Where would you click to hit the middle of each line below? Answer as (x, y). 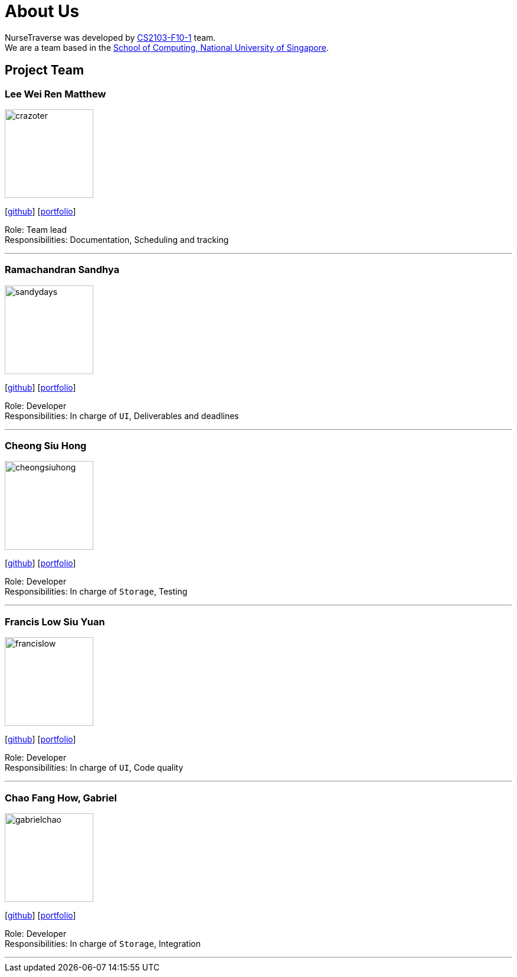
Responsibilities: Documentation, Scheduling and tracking (117, 239)
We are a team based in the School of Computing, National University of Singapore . (167, 47)
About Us (42, 11)
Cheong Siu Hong (46, 446)
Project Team (45, 70)
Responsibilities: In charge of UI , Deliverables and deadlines (122, 416)
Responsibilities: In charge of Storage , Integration (103, 943)
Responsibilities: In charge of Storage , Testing (96, 592)
